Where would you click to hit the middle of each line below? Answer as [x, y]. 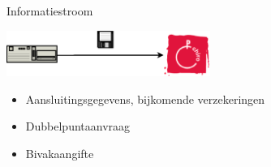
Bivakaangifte [60, 154]
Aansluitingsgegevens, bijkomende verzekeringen [145, 98]
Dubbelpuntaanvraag [78, 126]
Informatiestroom [50, 11]
